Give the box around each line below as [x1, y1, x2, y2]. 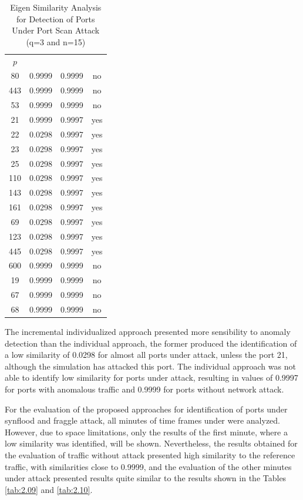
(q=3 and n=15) [26, 35, 86, 48]
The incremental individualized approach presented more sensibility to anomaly [5, 325, 291, 338]
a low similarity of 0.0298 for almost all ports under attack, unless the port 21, [5, 348, 288, 361]
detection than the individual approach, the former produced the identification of [5, 337, 297, 349]
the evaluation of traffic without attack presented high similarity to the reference [5, 449, 295, 461]
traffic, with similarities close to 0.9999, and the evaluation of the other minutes [5, 460, 292, 472]
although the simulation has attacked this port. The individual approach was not [5, 360, 296, 372]
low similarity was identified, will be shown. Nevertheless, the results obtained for [5, 437, 298, 449]
